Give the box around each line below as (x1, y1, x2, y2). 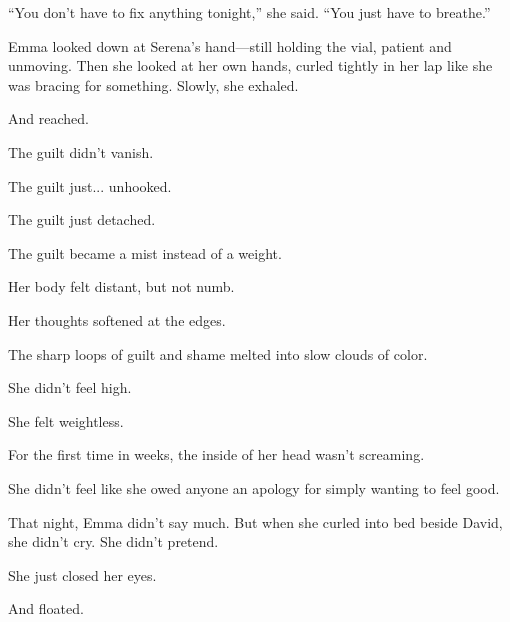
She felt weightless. (8, 410, 124, 431)
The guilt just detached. (8, 209, 156, 230)
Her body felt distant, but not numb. (8, 276, 235, 297)
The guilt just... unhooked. (8, 175, 172, 196)
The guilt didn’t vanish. (8, 141, 154, 162)
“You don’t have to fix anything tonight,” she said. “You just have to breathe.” (8, 2, 491, 22)
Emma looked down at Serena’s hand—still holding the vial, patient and (8, 35, 452, 56)
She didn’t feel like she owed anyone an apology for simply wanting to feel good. (8, 477, 500, 498)
